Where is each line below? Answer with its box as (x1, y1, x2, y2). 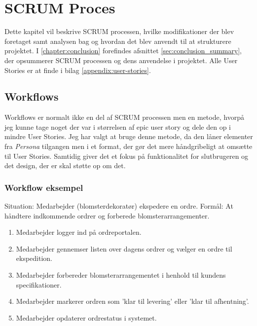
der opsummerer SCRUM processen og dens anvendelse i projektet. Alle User (4, 55, 238, 65)
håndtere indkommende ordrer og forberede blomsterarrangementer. (4, 210, 210, 220)
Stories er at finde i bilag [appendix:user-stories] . (4, 65, 151, 75)
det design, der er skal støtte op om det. (4, 160, 126, 171)
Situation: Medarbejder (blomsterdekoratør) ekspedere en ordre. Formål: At (4, 201, 233, 211)
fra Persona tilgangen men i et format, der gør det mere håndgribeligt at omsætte (4, 141, 253, 151)
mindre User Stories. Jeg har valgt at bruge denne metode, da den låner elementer (4, 131, 253, 142)
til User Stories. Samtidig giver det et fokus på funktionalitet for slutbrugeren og (4, 150, 249, 161)
